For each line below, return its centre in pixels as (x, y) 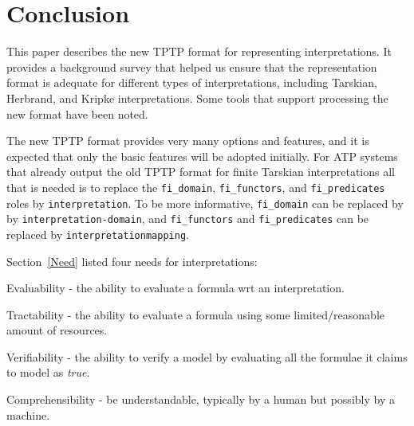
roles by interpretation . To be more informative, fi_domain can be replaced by (205, 203)
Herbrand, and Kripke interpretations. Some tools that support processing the (197, 98)
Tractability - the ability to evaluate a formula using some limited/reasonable (196, 314)
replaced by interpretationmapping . (98, 234)
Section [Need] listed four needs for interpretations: (132, 261)
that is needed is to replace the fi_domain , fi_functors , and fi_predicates (196, 187)
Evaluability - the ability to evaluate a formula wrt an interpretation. (175, 288)
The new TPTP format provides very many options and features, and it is (188, 141)
